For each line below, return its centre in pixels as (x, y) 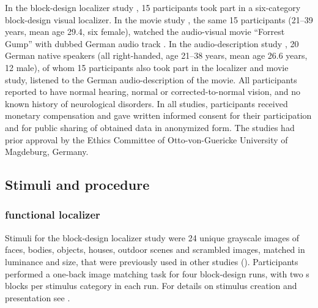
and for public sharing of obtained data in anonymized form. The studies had (150, 127)
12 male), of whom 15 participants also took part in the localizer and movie (147, 67)
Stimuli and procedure (77, 185)
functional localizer (53, 215)
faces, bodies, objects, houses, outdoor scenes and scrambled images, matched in (155, 250)
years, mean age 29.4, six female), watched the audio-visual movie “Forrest (145, 32)
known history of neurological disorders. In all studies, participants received (146, 103)
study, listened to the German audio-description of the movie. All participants (151, 79)
